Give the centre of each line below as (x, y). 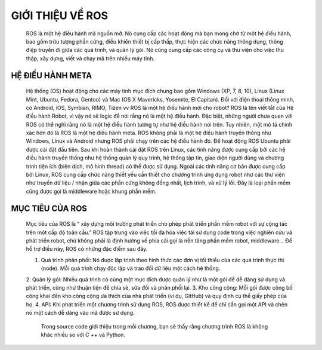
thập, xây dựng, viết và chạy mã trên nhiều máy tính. (90, 58)
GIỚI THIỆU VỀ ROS (60, 16)
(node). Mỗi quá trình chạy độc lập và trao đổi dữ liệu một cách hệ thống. (131, 268)
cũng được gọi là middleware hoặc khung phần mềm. (91, 191)
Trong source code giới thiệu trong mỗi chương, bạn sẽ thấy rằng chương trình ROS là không (154, 326)
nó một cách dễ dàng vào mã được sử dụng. (80, 313)
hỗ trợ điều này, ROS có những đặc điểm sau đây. (87, 249)
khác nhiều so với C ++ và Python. (83, 334)
